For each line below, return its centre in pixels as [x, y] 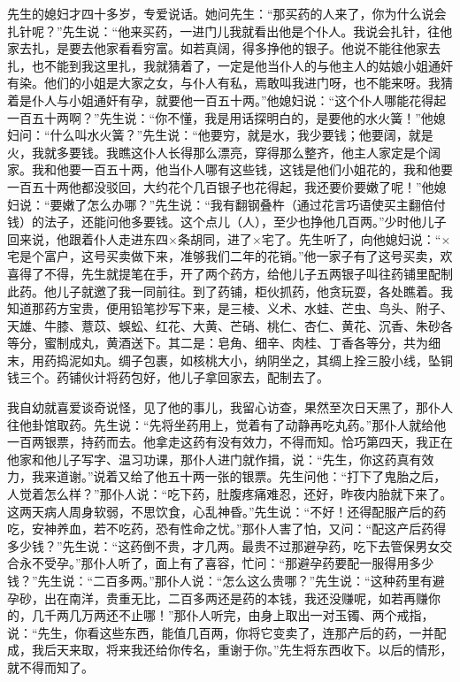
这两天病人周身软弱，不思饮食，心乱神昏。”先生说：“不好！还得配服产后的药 [227, 511]
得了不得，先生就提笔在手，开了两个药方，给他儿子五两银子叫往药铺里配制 [236, 273]
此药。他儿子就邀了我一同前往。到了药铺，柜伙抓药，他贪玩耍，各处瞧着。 [224, 291]
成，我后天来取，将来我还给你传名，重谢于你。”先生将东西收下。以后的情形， [230, 650]
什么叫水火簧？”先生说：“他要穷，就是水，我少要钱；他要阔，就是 [241, 135]
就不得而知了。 [50, 667]
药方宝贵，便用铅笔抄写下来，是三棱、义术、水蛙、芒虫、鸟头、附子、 [248, 308]
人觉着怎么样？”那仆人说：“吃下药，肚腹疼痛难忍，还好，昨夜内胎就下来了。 [230, 494]
